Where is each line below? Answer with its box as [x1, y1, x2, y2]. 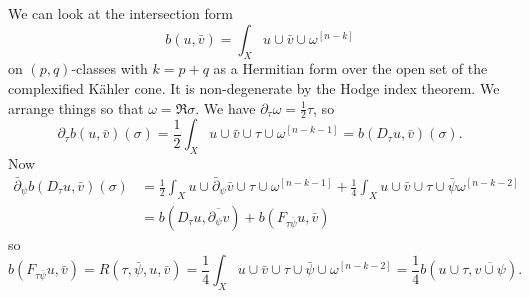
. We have [195, 97, 256, 118]
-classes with [71, 58, 148, 79]
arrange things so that [8, 97, 144, 118]
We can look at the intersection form [8, 3, 233, 23]
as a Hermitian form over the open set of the [213, 58, 488, 79]
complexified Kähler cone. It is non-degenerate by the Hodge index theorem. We [8, 77, 500, 98]
